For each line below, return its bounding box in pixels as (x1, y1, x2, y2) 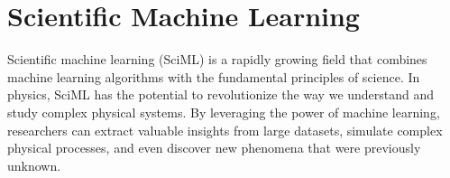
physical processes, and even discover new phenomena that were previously (7, 138, 421, 157)
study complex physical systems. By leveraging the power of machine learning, (7, 102, 440, 121)
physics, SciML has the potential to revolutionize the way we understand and (7, 85, 435, 104)
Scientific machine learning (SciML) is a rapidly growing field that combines (7, 50, 427, 69)
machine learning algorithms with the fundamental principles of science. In (7, 67, 420, 86)
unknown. (7, 155, 61, 174)
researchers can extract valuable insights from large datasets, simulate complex (7, 120, 443, 139)
